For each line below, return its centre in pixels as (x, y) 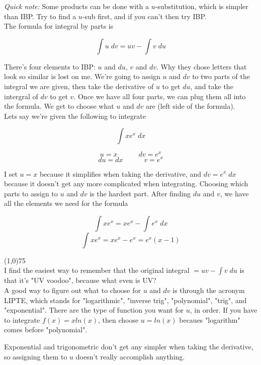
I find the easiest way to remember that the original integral (97, 270)
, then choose (118, 319)
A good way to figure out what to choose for (72, 290)
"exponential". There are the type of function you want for (94, 310)
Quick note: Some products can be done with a (76, 6)
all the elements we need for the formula (66, 203)
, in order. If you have (224, 310)
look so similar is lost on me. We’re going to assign (82, 76)
